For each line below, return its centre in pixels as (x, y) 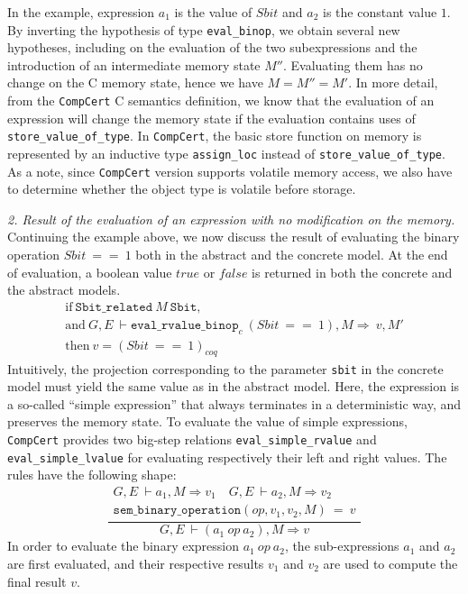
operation (34, 255)
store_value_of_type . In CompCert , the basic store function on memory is (215, 136)
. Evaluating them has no (353, 64)
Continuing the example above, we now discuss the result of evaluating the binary (234, 237)
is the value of (213, 12)
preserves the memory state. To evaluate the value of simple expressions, (207, 421)
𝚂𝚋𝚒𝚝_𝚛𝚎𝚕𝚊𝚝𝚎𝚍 (114, 307)
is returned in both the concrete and (352, 272)
